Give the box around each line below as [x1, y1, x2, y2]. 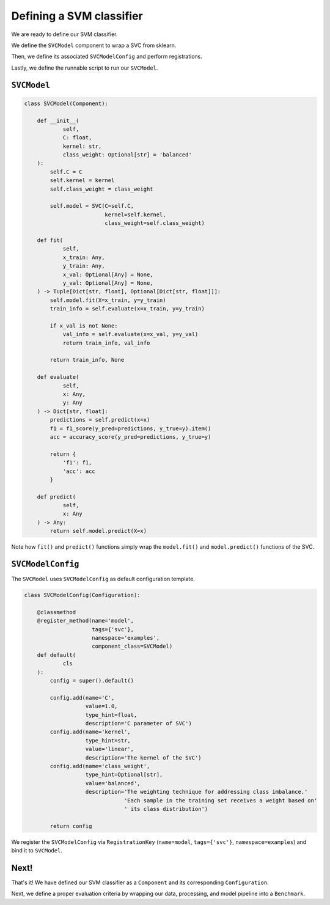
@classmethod [37, 609, 76, 615]
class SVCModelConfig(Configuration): [24, 592, 141, 599]
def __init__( [37, 117, 79, 124]
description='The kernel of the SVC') [85, 754, 202, 761]
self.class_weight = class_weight [50, 185, 153, 192]
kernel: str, [62, 142, 102, 150]
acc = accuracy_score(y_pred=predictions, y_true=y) [50, 433, 211, 440]
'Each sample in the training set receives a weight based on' [123, 797, 318, 804]
